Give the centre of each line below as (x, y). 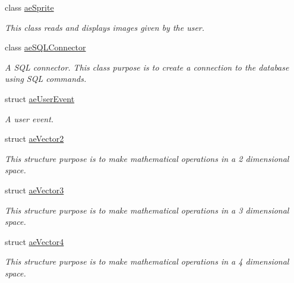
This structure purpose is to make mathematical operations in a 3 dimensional (147, 210)
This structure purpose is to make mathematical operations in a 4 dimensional (147, 261)
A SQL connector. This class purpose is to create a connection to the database (147, 67)
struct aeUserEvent (40, 98)
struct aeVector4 (34, 241)
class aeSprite (29, 7)
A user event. (29, 118)
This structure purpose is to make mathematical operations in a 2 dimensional (147, 158)
